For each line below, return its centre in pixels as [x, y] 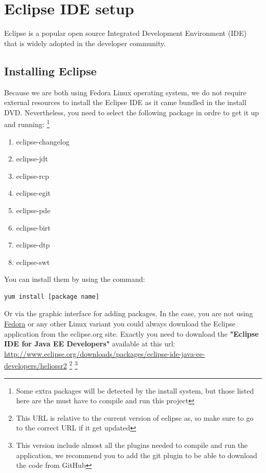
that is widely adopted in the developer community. [85, 43]
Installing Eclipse [50, 70]
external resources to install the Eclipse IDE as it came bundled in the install [125, 102]
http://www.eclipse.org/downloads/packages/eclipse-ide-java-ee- [105, 353]
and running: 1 [27, 123]
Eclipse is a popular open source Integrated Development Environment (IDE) [125, 33]
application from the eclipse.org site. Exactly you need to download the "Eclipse [131, 333]
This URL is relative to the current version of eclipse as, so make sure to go [135, 417]
